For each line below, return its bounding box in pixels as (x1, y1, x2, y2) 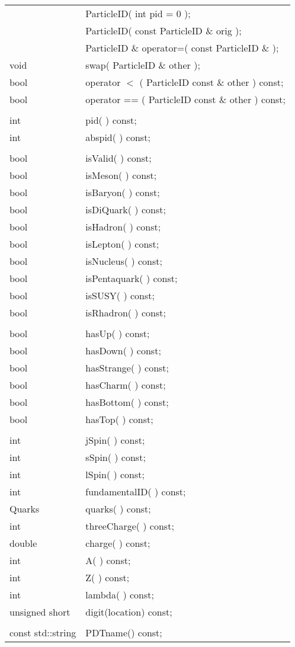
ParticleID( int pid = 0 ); (85, 7, 191, 20)
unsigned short (9, 605, 70, 619)
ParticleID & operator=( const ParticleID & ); (85, 41, 279, 55)
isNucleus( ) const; (85, 254, 162, 268)
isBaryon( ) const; (85, 185, 160, 199)
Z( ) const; (85, 571, 130, 584)
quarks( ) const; (85, 502, 151, 515)
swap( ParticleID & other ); (85, 58, 200, 72)
